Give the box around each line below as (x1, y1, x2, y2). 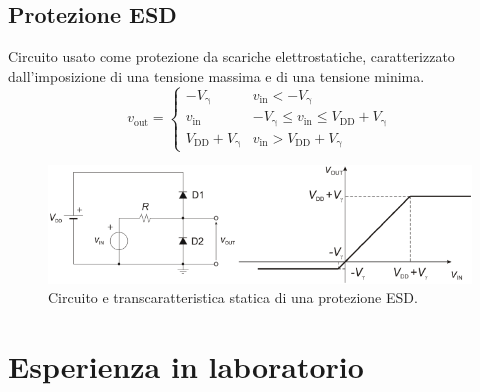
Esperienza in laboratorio (8, 346, 364, 387)
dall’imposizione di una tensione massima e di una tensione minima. (8, 65, 425, 86)
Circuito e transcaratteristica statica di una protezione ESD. (48, 287, 418, 308)
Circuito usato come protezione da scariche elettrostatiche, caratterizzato (8, 46, 455, 67)
